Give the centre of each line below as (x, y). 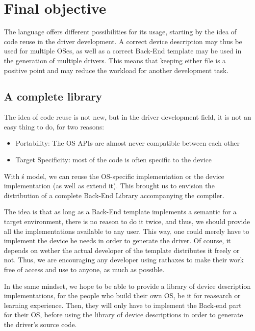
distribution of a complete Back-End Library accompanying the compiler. (114, 195)
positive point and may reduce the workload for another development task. (116, 70)
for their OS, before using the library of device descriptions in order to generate (124, 315)
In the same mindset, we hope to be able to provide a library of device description (127, 286)
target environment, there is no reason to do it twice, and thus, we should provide (127, 221)
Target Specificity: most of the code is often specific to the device (114, 160)
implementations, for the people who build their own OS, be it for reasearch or (122, 295)
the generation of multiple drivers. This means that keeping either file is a (115, 60)
